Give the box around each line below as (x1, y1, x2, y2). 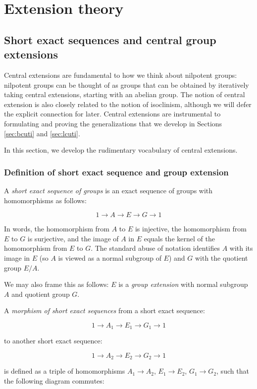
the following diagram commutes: (4, 375, 104, 386)
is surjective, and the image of (27, 233, 119, 243)
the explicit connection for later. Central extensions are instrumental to (4, 109, 221, 119)
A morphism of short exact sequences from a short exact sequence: (4, 305, 205, 316)
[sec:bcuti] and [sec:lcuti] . (4, 128, 80, 138)
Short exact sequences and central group (4, 32, 216, 47)
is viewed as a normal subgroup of (58, 252, 161, 263)
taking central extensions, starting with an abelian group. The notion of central (4, 89, 245, 100)
